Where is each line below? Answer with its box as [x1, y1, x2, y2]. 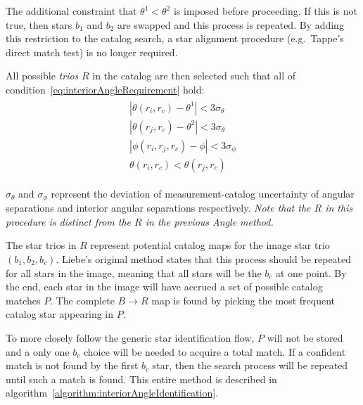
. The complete [50, 292, 115, 307]
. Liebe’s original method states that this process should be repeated [56, 251, 352, 266]
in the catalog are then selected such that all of [92, 68, 296, 83]
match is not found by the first [6, 358, 139, 373]
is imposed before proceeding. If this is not [173, 4, 357, 18]
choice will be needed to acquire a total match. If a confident [84, 344, 346, 359]
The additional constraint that [6, 4, 137, 18]
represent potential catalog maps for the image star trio [90, 238, 330, 252]
